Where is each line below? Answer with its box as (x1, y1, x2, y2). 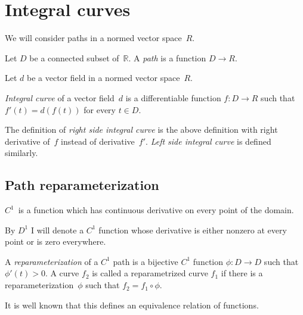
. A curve (45, 267, 79, 279)
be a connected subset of (29, 51, 119, 64)
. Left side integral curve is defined (146, 135, 271, 147)
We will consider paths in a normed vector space (5, 32, 182, 44)
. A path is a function (128, 51, 206, 64)
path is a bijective (113, 255, 178, 267)
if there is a (221, 267, 263, 279)
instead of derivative (61, 135, 135, 147)
